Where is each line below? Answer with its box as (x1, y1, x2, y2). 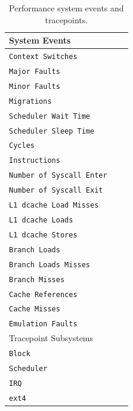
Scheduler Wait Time (9, 112, 91, 120)
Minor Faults (9, 82, 60, 91)
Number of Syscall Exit (9, 186, 103, 195)
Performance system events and (9, 2, 124, 14)
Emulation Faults (9, 320, 78, 329)
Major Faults (9, 67, 60, 76)
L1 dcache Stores (9, 230, 78, 239)
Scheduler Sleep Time (9, 126, 95, 135)
